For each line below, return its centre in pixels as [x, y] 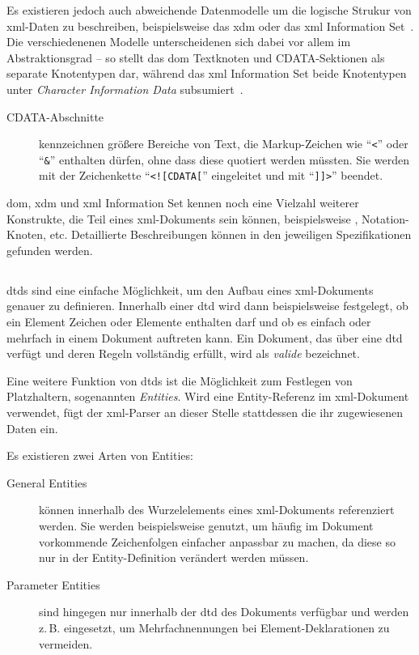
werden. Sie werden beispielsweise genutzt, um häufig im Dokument [206, 526]
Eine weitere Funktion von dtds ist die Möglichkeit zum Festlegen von [180, 380]
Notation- [385, 218]
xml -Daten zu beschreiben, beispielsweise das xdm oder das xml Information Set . [210, 26]
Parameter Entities [53, 584]
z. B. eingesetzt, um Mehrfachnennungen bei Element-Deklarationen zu [214, 627]
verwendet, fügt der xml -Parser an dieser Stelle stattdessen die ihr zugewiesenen [205, 413]
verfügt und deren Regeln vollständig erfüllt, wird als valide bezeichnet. [183, 353]
